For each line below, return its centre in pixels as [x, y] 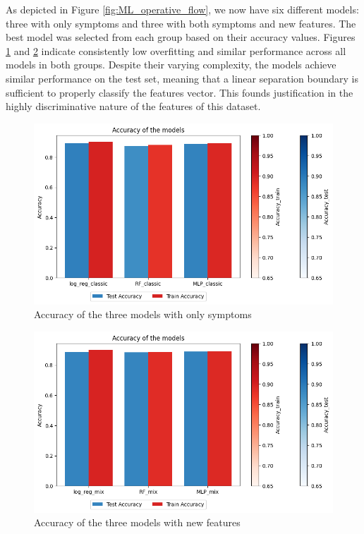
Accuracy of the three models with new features [137, 522]
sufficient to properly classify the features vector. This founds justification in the [180, 92]
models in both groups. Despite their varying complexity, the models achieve [171, 65]
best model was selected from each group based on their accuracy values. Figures [181, 37]
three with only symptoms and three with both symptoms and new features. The [181, 23]
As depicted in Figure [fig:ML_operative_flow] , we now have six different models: [182, 9]
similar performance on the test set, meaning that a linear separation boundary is [182, 78]
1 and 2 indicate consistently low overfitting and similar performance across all [176, 50]
